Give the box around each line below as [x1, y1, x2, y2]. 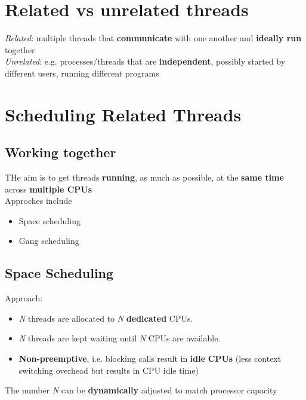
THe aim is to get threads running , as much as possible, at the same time [5, 171, 284, 184]
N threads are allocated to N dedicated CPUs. [18, 312, 193, 324]
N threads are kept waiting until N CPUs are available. [18, 332, 221, 344]
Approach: [5, 292, 43, 304]
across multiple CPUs [5, 182, 92, 195]
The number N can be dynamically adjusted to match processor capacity [5, 384, 277, 396]
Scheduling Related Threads [5, 102, 242, 126]
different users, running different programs [5, 66, 159, 79]
